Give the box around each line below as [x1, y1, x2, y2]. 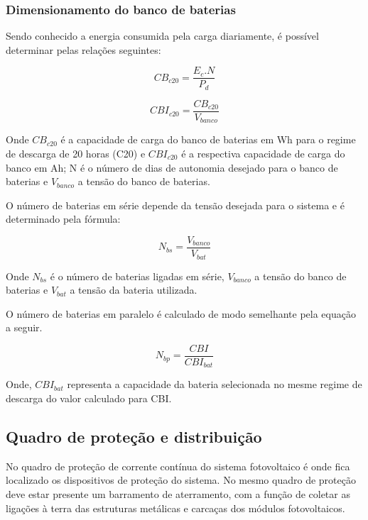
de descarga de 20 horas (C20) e [6, 146, 146, 161]
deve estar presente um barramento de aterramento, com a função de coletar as [6, 486, 350, 501]
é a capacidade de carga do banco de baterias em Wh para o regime [60, 132, 356, 147]
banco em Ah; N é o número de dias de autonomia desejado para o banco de [6, 160, 338, 175]
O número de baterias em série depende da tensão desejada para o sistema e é [6, 197, 345, 212]
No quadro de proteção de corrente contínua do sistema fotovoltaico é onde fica [6, 458, 350, 473]
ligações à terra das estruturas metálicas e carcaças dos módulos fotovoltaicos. [6, 500, 345, 515]
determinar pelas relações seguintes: [6, 42, 161, 57]
